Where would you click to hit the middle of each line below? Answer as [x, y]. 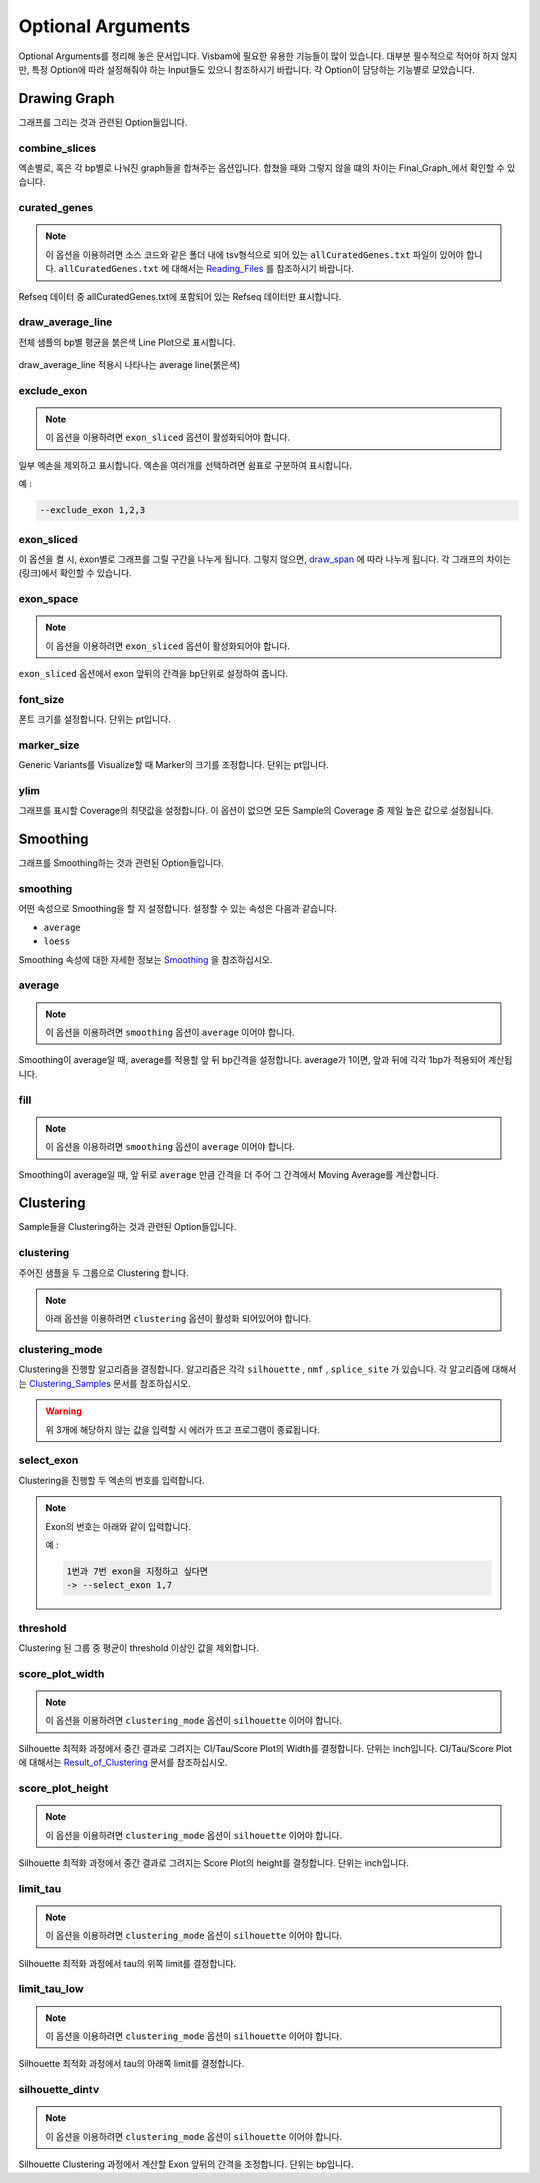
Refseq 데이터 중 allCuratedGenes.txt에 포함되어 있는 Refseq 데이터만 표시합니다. [180, 296]
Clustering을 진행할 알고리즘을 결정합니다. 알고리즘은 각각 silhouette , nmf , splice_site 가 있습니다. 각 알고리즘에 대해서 [267, 1369]
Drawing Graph [66, 98]
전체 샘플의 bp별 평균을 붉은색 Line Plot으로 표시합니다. [127, 342]
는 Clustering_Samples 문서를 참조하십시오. [105, 1383]
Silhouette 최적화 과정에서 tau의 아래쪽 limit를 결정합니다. [131, 2064]
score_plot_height [63, 1788]
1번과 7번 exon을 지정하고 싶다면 [137, 1571]
